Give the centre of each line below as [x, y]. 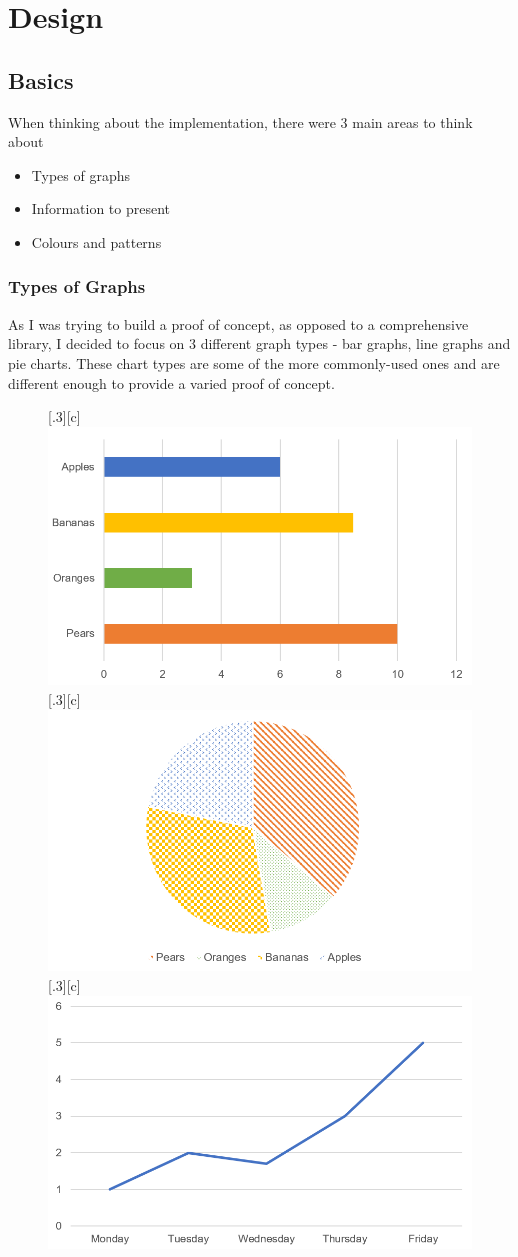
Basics [41, 79]
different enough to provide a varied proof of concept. [171, 382]
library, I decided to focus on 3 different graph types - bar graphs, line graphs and [259, 343]
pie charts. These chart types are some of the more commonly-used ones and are [254, 362]
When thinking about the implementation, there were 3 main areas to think [240, 121]
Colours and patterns [96, 241]
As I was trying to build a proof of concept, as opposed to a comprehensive [238, 323]
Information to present [101, 208]
